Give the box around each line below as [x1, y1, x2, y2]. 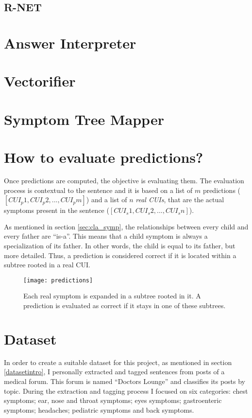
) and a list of [86, 194, 127, 205]
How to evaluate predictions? [4, 147, 203, 167]
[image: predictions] [23, 277, 93, 284]
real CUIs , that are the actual [135, 194, 224, 205]
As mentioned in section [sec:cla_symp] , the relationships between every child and [4, 221, 249, 231]
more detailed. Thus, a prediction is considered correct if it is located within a [4, 250, 236, 260]
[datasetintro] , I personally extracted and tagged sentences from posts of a [4, 366, 225, 377]
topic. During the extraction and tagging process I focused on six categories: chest [4, 385, 248, 396]
